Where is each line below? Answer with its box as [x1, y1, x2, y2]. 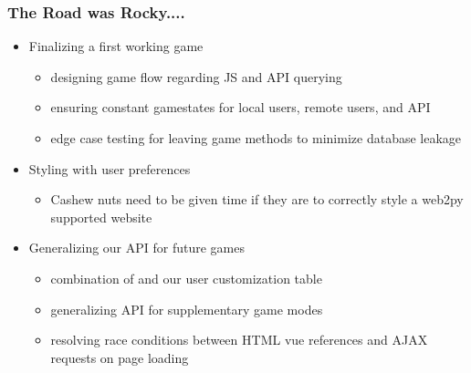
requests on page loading [50, 347, 189, 367]
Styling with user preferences [28, 159, 191, 178]
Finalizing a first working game [28, 36, 204, 56]
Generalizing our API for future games [28, 238, 246, 257]
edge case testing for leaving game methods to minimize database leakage [50, 129, 462, 147]
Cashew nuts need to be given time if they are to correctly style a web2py [50, 190, 464, 209]
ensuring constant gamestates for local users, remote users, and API [50, 98, 431, 117]
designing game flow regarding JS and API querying [50, 67, 342, 86]
